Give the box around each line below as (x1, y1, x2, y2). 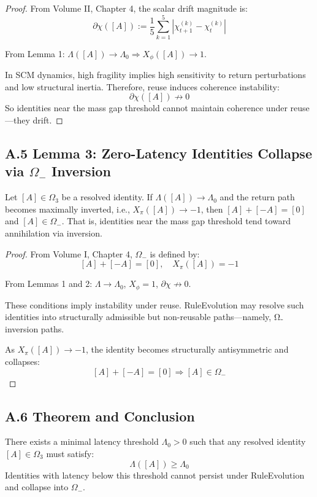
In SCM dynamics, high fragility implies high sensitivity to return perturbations (5, 68, 306, 81)
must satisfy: (46, 447, 94, 460)
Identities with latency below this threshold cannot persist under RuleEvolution (5, 468, 305, 481)
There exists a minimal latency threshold (5, 435, 159, 448)
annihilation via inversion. (5, 226, 102, 239)
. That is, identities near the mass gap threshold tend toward (61, 214, 291, 227)
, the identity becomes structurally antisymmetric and (85, 343, 289, 356)
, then (201, 202, 223, 215)
